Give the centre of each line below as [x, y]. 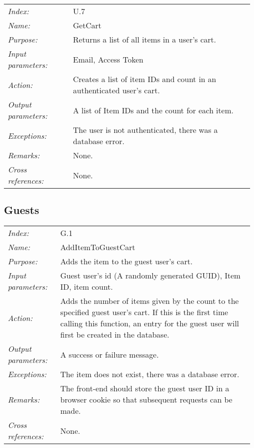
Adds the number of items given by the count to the [149, 301]
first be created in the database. [115, 335]
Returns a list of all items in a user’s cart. [145, 39]
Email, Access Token [108, 59]
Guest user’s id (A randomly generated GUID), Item [150, 276]
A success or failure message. [109, 354]
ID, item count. [86, 287]
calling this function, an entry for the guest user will [150, 323]
